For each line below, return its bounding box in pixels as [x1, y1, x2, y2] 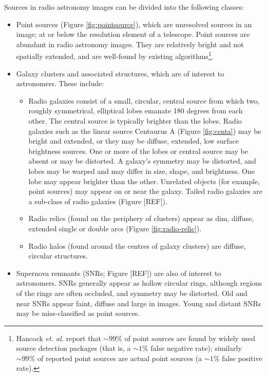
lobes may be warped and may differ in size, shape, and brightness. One [28, 165, 255, 176]
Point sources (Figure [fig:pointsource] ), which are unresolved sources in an [16, 18, 252, 29]
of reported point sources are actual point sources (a [37, 352, 202, 363]
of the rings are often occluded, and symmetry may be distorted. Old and [16, 287, 247, 298]
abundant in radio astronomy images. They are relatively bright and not [16, 38, 244, 49]
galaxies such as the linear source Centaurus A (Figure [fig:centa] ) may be [28, 125, 261, 136]
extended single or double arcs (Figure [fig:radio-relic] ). [28, 223, 202, 233]
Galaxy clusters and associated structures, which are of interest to [16, 68, 224, 78]
